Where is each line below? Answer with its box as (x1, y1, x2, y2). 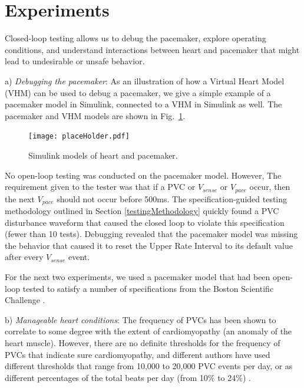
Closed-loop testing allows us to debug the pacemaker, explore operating (5, 32, 266, 44)
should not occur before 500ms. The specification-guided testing (57, 192, 288, 205)
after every (5, 251, 44, 263)
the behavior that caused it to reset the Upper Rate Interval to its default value (5, 239, 293, 251)
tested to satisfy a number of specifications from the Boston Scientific (22, 282, 274, 294)
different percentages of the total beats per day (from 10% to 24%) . (5, 371, 251, 383)
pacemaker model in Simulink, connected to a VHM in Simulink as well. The (5, 98, 282, 110)
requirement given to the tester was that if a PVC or (5, 180, 196, 193)
